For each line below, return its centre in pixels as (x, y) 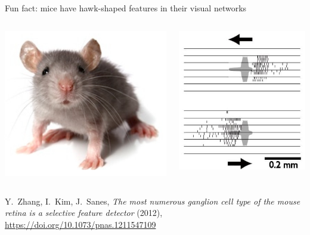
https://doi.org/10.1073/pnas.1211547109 (80, 224)
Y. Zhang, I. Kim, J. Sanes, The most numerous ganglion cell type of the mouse (153, 201)
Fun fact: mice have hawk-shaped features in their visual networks (126, 8)
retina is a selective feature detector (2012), (84, 213)
